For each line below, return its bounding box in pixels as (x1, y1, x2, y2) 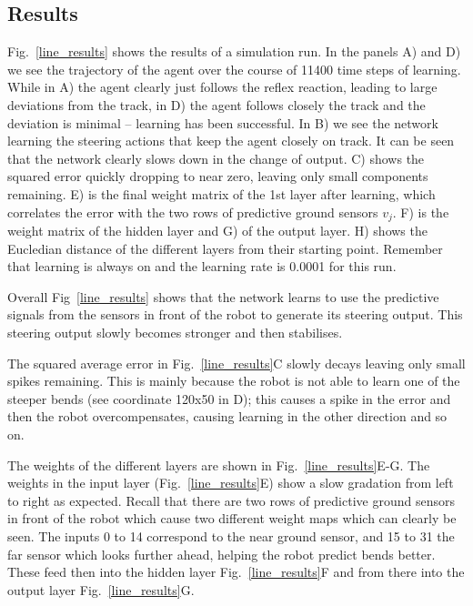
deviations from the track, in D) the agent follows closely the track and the (7, 95, 426, 114)
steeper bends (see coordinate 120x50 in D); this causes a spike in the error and (7, 389, 451, 408)
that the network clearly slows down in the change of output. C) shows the (7, 148, 425, 167)
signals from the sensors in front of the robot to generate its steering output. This (7, 305, 463, 324)
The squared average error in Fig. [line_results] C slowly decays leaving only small (7, 353, 466, 372)
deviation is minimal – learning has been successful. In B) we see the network (7, 113, 438, 132)
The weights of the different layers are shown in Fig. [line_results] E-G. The (7, 455, 430, 474)
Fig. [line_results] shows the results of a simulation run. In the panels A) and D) (7, 42, 461, 61)
